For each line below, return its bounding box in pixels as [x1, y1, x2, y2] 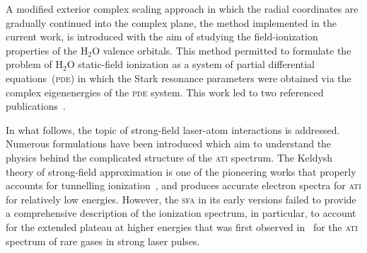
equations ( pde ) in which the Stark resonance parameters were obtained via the [6, 70, 351, 85]
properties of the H [6, 43, 88, 57]
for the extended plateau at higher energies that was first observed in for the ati [6, 219, 358, 234]
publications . [6, 99, 66, 113]
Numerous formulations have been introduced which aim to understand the [6, 136, 332, 151]
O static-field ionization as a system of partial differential [66, 57, 315, 72]
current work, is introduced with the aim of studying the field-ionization [6, 29, 318, 44]
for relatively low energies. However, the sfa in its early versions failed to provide [6, 191, 356, 206]
